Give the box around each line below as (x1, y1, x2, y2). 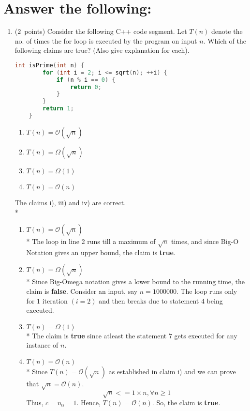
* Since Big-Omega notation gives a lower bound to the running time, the (26, 276, 245, 287)
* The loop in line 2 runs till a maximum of (26, 236, 156, 246)
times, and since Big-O (171, 236, 239, 246)
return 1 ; (43, 105, 74, 112)
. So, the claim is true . (152, 397, 221, 408)
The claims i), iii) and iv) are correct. (15, 197, 126, 207)
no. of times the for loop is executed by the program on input (15, 35, 197, 46)
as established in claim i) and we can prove (108, 366, 236, 377)
